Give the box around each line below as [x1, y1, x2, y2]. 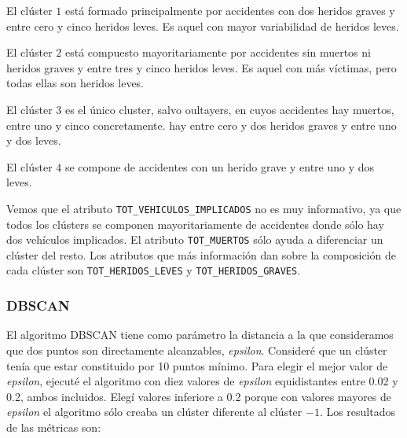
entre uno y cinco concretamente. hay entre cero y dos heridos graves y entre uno [6, 116, 397, 133]
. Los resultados [319, 403, 395, 420]
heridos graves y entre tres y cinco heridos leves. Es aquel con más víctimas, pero [6, 59, 397, 75]
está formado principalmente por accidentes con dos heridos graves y [64, 2, 395, 18]
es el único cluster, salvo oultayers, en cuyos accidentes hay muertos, [64, 101, 394, 117]
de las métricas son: [6, 418, 101, 435]
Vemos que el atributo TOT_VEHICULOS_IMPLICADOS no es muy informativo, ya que [6, 200, 401, 216]
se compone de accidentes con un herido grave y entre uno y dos [64, 158, 375, 175]
